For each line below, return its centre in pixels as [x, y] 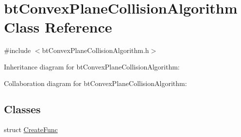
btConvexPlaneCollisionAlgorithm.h [95, 50]
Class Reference [58, 27]
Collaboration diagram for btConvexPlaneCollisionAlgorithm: [95, 83]
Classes [22, 109]
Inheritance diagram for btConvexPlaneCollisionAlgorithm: [92, 66]
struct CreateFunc [31, 129]
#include [17, 50]
